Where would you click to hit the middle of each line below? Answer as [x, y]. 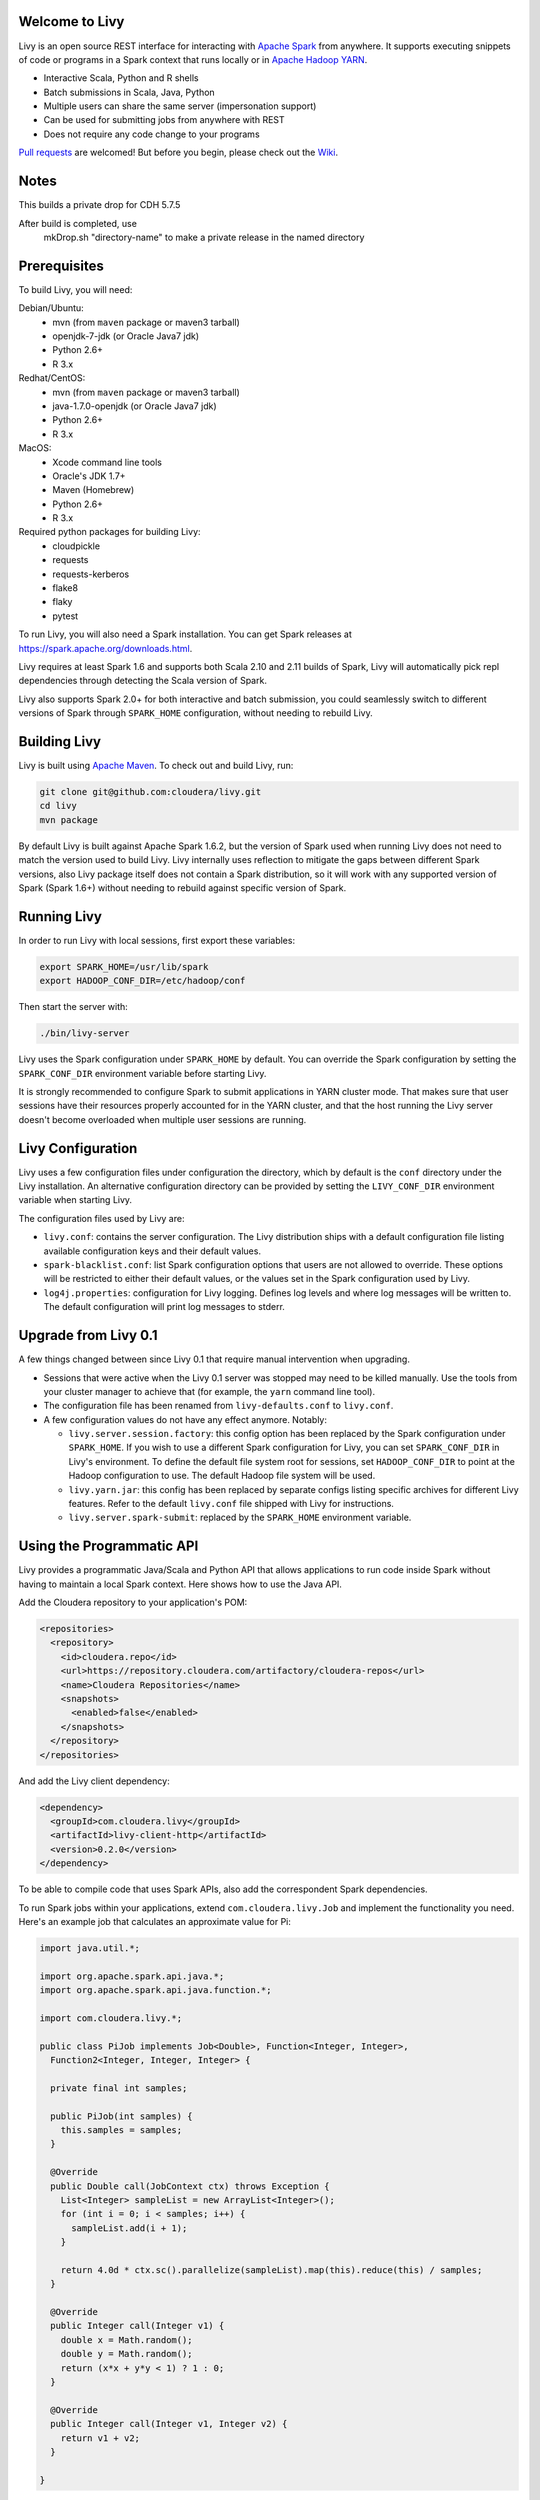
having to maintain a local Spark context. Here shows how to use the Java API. [180, 1584]
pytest [65, 616]
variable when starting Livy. [75, 1200]
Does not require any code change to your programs [151, 134]
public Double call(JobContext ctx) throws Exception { [190, 2186]
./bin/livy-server [84, 1033]
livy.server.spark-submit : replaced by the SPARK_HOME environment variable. [240, 1517]
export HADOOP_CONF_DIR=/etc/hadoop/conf [142, 981]
